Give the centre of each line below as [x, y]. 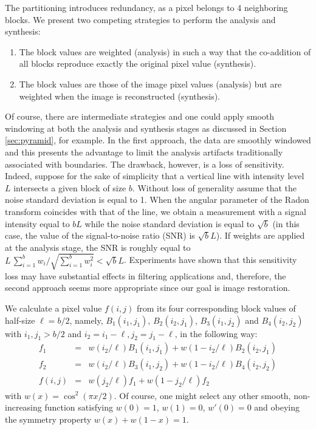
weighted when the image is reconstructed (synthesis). [119, 96]
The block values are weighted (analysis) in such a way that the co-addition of [165, 51]
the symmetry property [48, 419]
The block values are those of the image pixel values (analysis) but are [150, 84]
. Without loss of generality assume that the [215, 187]
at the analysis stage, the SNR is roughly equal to [98, 247]
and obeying [277, 407]
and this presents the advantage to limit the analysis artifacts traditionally [144, 152]
